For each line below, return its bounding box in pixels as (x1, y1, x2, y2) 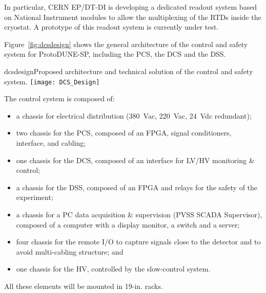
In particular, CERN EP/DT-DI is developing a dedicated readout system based (4, 2, 257, 12)
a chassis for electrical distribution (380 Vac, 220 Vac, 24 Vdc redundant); (16, 110, 252, 121)
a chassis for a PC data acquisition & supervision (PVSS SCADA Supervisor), (16, 209, 262, 219)
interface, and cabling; (16, 138, 86, 148)
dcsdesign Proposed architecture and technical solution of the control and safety (4, 65, 253, 76)
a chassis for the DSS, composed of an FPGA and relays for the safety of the (16, 182, 258, 192)
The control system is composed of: (4, 93, 115, 104)
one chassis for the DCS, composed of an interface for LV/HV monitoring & (16, 154, 255, 165)
